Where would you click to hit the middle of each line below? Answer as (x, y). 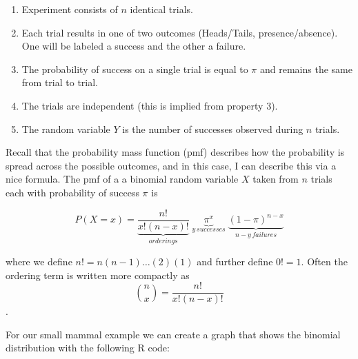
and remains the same (306, 69)
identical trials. (161, 9)
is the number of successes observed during (213, 129)
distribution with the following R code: (88, 348)
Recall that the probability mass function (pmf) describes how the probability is (175, 152)
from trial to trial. (60, 82)
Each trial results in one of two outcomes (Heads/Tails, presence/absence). (180, 32)
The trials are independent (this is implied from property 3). (150, 105)
